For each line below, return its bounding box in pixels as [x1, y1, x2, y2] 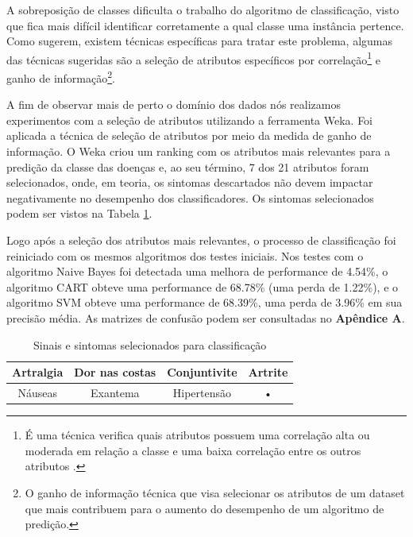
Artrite [248, 364, 288, 381]
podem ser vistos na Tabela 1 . [6, 205, 152, 222]
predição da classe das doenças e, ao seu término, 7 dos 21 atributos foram [6, 158, 369, 175]
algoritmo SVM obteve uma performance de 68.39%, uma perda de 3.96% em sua [6, 294, 403, 311]
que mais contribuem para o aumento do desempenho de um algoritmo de [25, 500, 384, 516]
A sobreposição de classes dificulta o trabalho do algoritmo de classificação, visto [6, 2, 399, 17]
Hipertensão [172, 384, 231, 401]
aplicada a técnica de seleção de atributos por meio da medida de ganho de [6, 127, 372, 144]
